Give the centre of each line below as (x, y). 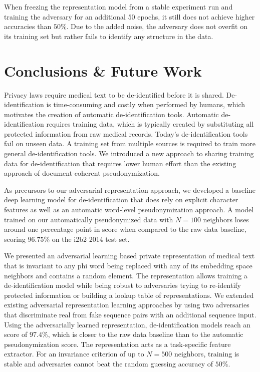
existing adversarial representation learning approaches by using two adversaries (127, 305)
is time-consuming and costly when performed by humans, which (146, 104)
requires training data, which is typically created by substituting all (150, 124)
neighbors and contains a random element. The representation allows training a (126, 275)
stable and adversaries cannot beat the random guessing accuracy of (109, 363)
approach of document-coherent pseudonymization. (82, 173)
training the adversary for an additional (65, 16)
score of (16, 334)
